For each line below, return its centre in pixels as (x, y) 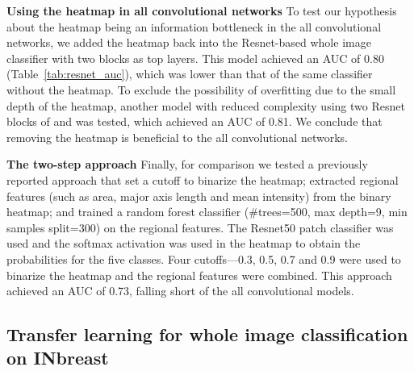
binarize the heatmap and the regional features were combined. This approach (199, 275)
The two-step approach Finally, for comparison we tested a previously (187, 164)
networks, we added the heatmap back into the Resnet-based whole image (189, 42)
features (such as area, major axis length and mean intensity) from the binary (199, 196)
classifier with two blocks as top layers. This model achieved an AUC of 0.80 (195, 58)
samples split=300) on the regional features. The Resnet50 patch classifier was (200, 227)
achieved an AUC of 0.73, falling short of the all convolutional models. (180, 291)
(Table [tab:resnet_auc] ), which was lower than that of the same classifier (190, 74)
